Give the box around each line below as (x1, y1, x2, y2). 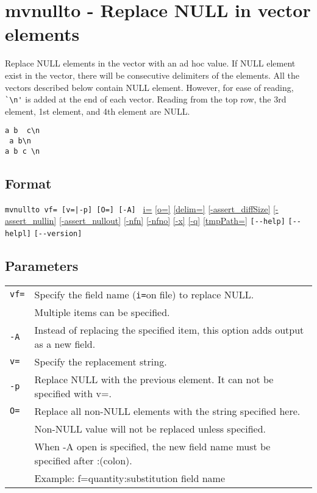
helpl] (5, 229, 31, 238)
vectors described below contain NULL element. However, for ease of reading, (5, 81, 294, 93)
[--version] (34, 229, 82, 238)
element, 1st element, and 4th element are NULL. (5, 104, 190, 117)
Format (5, 173, 52, 192)
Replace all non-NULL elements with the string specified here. (34, 403, 301, 418)
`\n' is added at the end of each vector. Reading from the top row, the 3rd (5, 93, 287, 106)
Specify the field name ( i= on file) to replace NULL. (34, 287, 254, 301)
